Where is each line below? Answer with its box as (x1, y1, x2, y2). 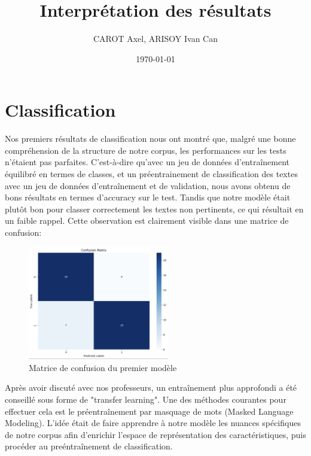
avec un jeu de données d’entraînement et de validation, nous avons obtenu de (5, 179, 291, 191)
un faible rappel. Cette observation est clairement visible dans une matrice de (5, 214, 289, 227)
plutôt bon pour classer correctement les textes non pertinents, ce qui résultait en (5, 202, 304, 215)
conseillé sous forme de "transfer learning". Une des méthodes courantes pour (5, 393, 286, 406)
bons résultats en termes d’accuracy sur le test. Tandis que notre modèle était (5, 191, 291, 203)
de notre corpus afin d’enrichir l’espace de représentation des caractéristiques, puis (5, 428, 306, 440)
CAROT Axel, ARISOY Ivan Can (93, 32, 218, 45)
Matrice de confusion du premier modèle (29, 361, 177, 373)
